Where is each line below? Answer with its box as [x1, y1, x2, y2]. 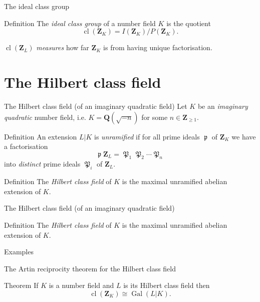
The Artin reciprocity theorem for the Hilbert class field [4, 263, 176, 273]
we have [231, 131, 256, 141]
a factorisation [4, 141, 48, 152]
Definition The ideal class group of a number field [4, 18, 156, 28]
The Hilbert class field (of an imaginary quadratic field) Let [4, 100, 187, 111]
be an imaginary [197, 100, 248, 111]
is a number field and [49, 280, 114, 290]
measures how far [36, 42, 89, 53]
